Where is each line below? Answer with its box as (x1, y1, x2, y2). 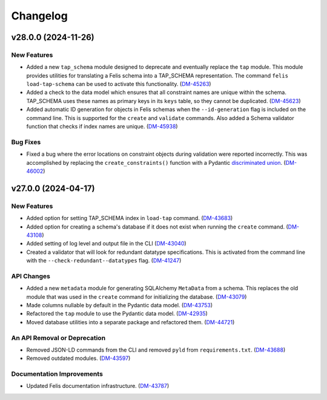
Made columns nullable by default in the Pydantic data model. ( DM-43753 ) (26, 302, 213, 308)
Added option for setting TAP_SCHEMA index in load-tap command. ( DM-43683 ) (26, 215, 233, 222)
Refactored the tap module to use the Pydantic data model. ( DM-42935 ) (26, 310, 208, 318)
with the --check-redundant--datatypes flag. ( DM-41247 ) (26, 257, 182, 264)
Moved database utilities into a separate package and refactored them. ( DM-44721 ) (26, 318, 235, 325)
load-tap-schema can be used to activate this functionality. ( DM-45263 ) (26, 81, 211, 88)
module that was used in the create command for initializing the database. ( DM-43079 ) (26, 293, 247, 300)
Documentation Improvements (11, 370, 103, 378)
